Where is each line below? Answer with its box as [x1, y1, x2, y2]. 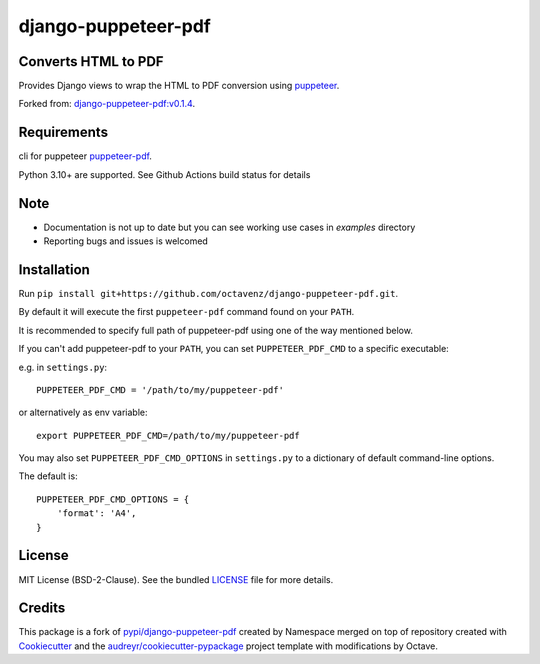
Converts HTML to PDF [18, 53, 164, 70]
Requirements [18, 124, 109, 141]
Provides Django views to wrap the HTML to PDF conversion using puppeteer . [18, 80, 340, 92]
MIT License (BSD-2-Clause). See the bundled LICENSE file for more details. [18, 573, 334, 585]
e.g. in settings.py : [18, 361, 108, 373]
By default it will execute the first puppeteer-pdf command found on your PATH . [18, 306, 355, 318]
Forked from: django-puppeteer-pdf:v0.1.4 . [18, 98, 195, 110]
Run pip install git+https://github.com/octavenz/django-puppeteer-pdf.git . [18, 287, 399, 299]
